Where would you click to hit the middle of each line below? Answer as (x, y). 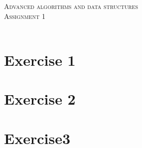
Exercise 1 (40, 60)
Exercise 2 (40, 99)
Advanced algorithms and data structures (71, 6)
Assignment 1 (25, 16)
